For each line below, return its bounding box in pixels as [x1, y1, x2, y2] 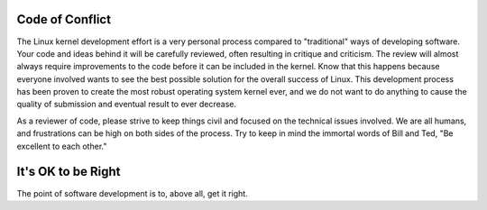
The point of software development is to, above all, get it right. [16, 187, 248, 198]
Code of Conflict [16, 12, 112, 27]
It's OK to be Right [16, 164, 121, 179]
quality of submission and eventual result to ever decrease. [16, 99, 237, 110]
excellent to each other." [16, 141, 107, 151]
